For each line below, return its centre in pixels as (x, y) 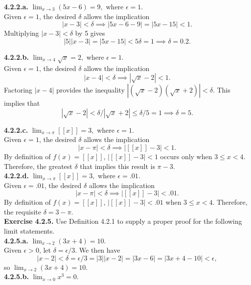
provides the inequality (91, 90)
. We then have (98, 250)
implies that (22, 103)
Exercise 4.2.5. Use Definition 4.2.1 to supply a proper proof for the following (123, 221)
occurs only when (186, 156)
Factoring (18, 90)
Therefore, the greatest (38, 166)
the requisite (23, 211)
